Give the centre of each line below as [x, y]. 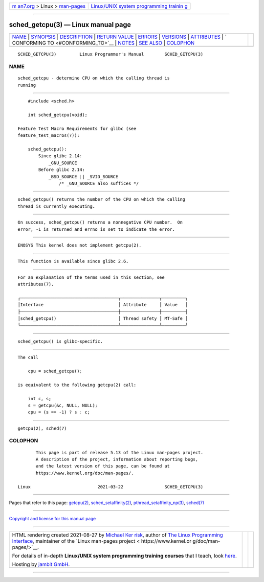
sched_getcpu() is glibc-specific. [60, 341]
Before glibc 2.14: [62, 170]
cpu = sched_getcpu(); [55, 371]
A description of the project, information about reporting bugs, [117, 460]
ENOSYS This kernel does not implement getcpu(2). [80, 245]
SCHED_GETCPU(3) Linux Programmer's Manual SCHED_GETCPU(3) [110, 54]
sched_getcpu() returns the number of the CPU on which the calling [101, 199]
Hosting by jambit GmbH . [41, 564]
